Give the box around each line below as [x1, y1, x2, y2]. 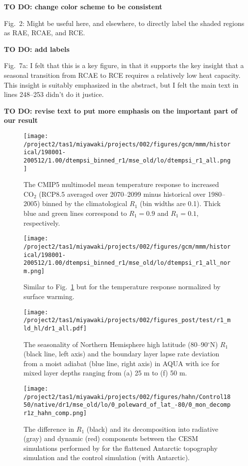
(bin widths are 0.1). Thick [140, 198, 221, 209]
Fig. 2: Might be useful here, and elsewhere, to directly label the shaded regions [4, 18, 245, 28]
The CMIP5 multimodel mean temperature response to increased [24, 179, 219, 189]
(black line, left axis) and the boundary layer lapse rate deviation [24, 349, 220, 359]
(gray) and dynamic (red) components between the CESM [24, 433, 198, 443]
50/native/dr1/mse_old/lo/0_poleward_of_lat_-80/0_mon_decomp [24, 401, 231, 409]
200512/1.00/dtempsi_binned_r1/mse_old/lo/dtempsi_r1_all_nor [24, 259, 231, 267]
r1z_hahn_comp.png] [24, 409, 87, 417]
